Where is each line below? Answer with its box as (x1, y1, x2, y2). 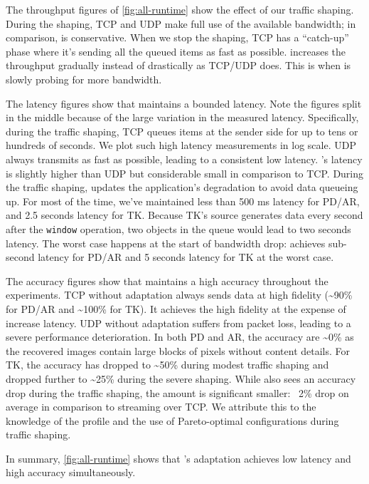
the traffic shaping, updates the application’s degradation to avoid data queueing (6, 180, 358, 195)
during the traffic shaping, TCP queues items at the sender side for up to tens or (6, 123, 358, 138)
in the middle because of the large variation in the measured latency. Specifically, (6, 110, 359, 125)
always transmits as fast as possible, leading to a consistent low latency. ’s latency (6, 151, 363, 166)
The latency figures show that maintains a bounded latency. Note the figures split (6, 96, 362, 110)
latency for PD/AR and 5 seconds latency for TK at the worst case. (38, 249, 334, 264)
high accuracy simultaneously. (6, 465, 136, 480)
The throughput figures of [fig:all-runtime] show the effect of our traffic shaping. (6, 2, 354, 16)
